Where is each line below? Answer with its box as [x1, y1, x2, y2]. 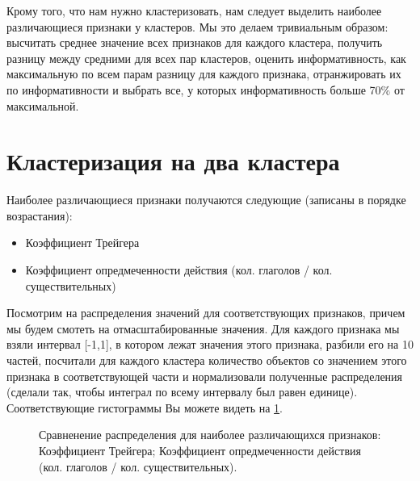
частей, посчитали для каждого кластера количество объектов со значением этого [6, 352, 407, 369]
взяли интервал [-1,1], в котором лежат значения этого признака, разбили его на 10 [6, 336, 414, 353]
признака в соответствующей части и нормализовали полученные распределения [6, 367, 403, 384]
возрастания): [6, 207, 73, 224]
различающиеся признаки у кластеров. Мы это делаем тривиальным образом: [6, 18, 388, 35]
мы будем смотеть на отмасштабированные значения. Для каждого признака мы [6, 320, 400, 337]
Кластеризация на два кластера [6, 144, 340, 178]
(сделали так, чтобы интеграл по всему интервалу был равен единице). [6, 383, 358, 400]
